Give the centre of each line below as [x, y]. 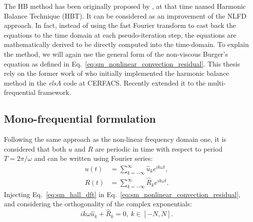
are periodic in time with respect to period [159, 148]
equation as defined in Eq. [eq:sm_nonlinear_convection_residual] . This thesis [122, 63]
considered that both [35, 148]
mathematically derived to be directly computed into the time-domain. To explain [126, 44]
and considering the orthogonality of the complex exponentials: [98, 204]
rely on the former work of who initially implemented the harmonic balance [117, 73]
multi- [217, 82]
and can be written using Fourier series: [94, 158]
